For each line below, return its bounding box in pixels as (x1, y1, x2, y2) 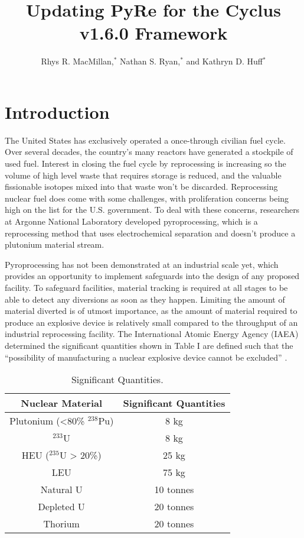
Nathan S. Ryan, (120, 55, 181, 67)
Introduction (5, 99, 110, 124)
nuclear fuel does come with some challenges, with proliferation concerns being (5, 192, 289, 204)
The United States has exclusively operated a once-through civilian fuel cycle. (5, 134, 286, 146)
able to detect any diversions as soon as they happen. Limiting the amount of (5, 293, 285, 305)
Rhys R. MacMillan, (41, 55, 114, 67)
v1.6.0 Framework (79, 21, 228, 45)
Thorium (43, 517, 80, 531)
